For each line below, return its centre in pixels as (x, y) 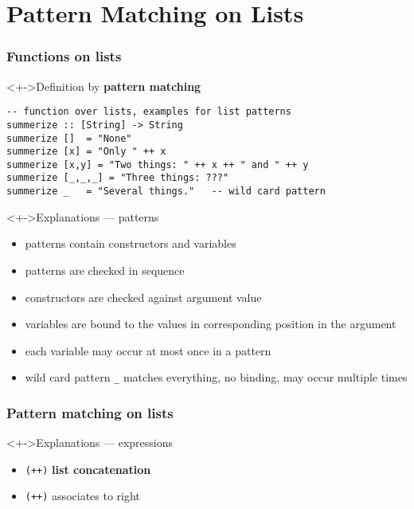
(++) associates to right (82, 496)
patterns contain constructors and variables (131, 243)
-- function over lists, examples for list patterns (149, 112)
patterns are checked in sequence (105, 270)
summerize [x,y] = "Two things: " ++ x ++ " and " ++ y (158, 164)
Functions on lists (64, 56)
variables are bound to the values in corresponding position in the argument (211, 324)
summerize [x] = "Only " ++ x (86, 152)
